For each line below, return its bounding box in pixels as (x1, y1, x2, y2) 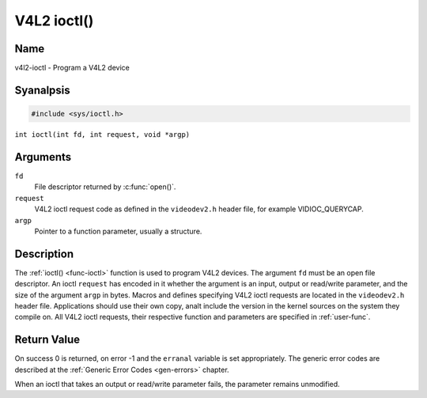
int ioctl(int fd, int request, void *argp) (14, 131, 191, 139)
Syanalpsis (14, 83, 70, 97)
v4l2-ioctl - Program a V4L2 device (14, 63, 130, 73)
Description (14, 247, 74, 260)
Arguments (14, 150, 72, 164)
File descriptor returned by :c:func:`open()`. (34, 182, 176, 191)
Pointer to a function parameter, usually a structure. (34, 226, 202, 236)
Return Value (14, 333, 81, 347)
